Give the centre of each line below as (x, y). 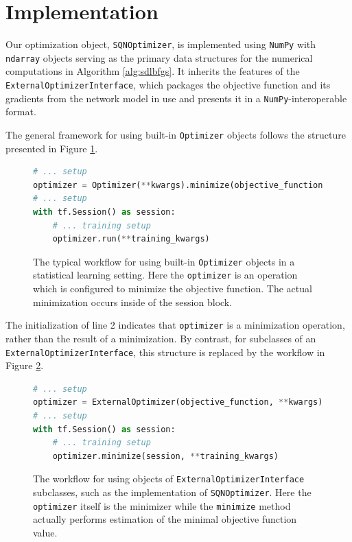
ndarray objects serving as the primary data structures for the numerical (159, 57)
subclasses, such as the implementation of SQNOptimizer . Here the (172, 492)
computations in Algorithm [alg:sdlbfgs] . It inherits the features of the (153, 71)
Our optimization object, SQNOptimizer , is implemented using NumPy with (161, 44)
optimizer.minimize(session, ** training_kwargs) (165, 456)
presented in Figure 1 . (52, 148)
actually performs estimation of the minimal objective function (165, 519)
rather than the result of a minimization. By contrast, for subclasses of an (161, 338)
